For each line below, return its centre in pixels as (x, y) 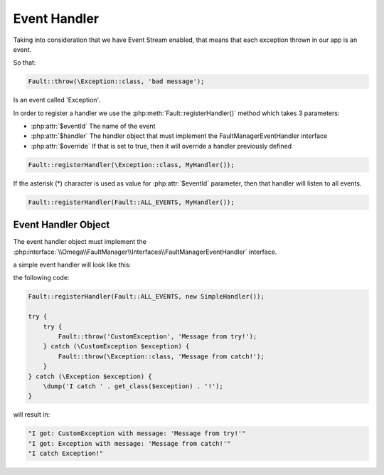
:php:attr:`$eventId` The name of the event (93, 126)
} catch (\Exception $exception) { (90, 376)
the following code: (41, 278)
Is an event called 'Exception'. (57, 100)
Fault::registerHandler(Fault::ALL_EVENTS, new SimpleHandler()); (146, 297)
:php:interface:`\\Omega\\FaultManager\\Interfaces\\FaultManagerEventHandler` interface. (145, 252)
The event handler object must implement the (80, 242)
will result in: (32, 415)
